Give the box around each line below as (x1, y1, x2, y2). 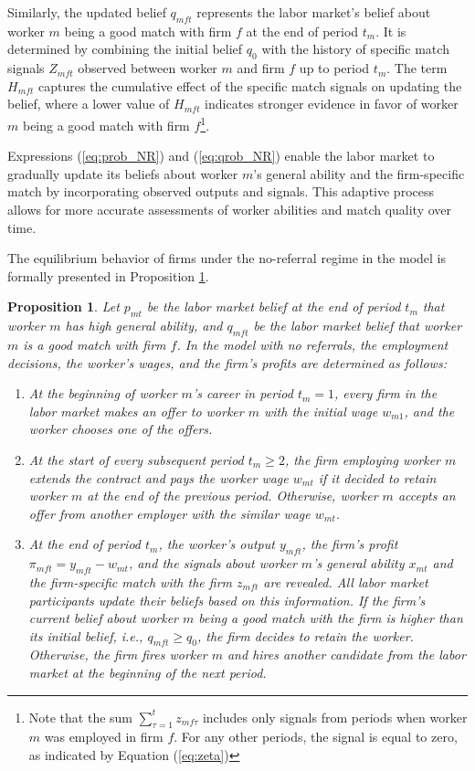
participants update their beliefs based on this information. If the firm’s (28, 590, 426, 609)
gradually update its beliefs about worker (7, 164, 238, 183)
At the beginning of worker (28, 384, 177, 403)
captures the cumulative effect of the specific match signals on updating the (38, 76, 462, 95)
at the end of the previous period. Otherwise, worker (87, 486, 378, 505)
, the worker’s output (158, 534, 275, 554)
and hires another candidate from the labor (227, 645, 466, 664)
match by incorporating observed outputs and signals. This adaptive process (7, 182, 434, 201)
